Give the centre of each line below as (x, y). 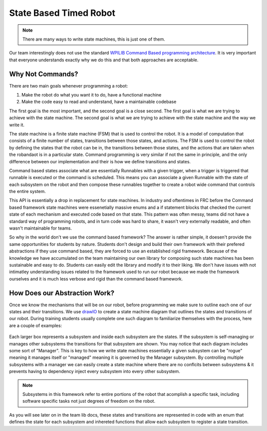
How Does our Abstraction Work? (62, 293)
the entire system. (28, 192)
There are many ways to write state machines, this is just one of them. (94, 39)
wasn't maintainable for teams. (41, 228)
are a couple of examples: (36, 325)
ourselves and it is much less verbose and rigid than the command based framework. (96, 279)
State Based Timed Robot (62, 13)
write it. (17, 125)
